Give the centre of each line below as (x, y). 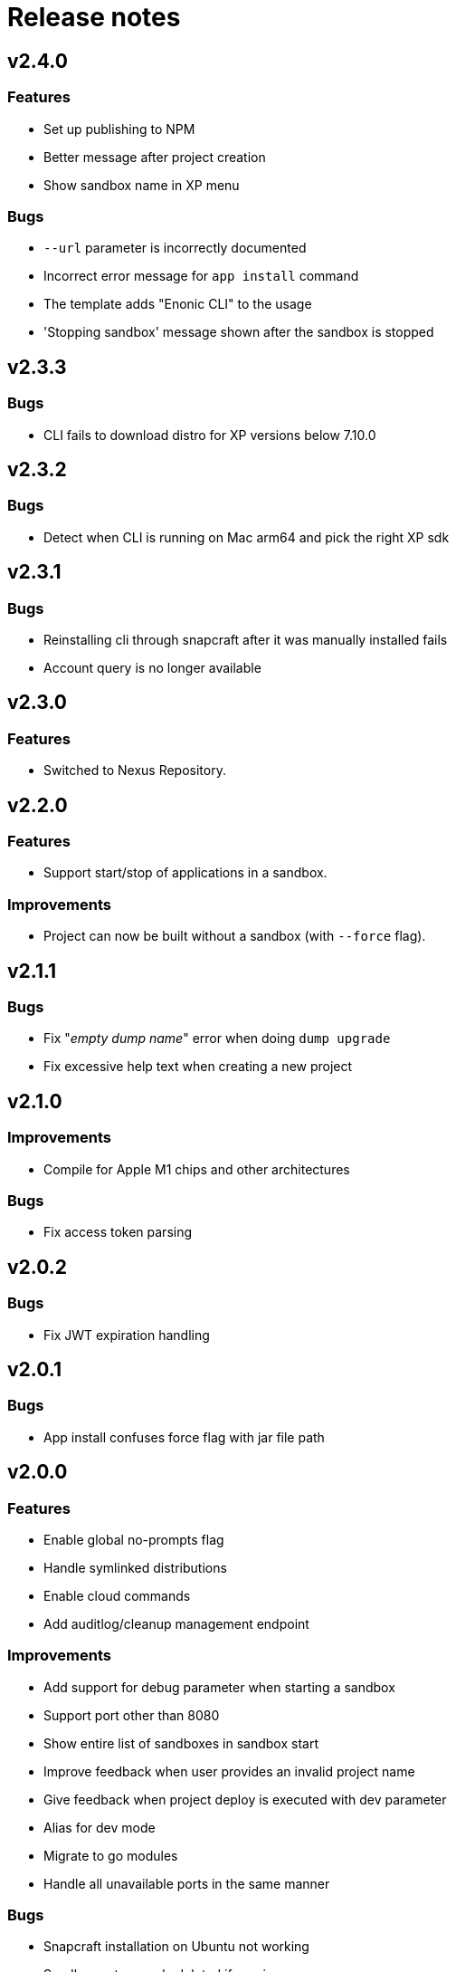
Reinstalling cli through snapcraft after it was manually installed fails (246, 639)
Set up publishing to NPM (119, 129)
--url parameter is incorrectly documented (175, 248)
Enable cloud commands (117, 1595)
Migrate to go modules (111, 1855)
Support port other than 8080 (132, 1715)
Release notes (94, 17)
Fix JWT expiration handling (127, 1335)
